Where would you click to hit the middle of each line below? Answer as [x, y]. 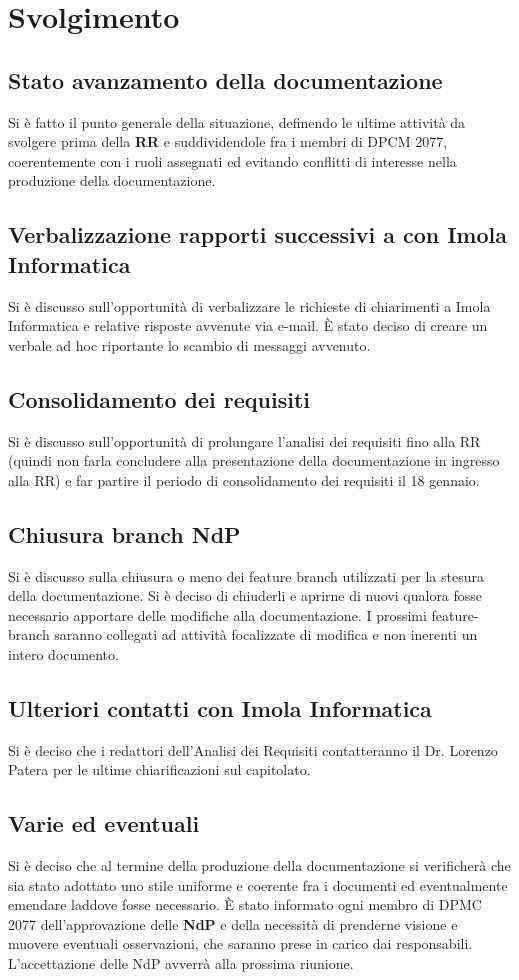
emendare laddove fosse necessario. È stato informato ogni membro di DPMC [245, 904]
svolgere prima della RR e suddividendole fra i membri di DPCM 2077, [228, 141]
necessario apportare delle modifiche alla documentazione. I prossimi [217, 614]
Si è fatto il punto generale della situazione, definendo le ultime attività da [237, 121]
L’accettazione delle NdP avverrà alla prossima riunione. [181, 963]
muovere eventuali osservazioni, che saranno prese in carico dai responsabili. [240, 943]
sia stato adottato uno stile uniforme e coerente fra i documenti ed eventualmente [258, 884]
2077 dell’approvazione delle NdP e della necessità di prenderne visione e [233, 923]
